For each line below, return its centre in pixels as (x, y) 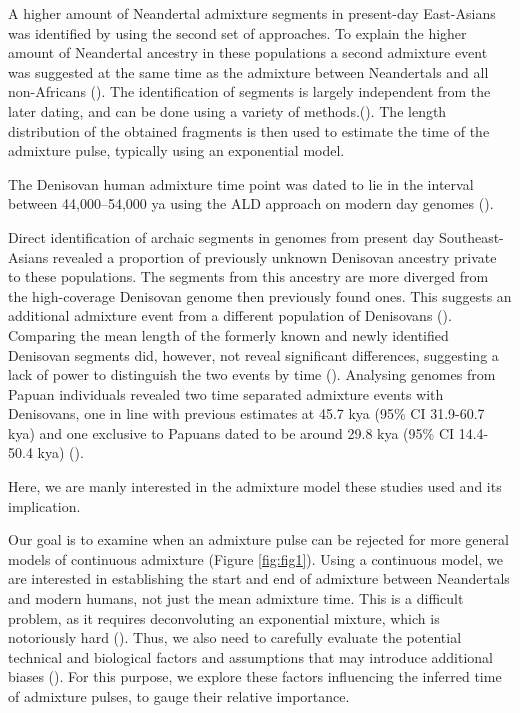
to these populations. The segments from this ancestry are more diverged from (248, 276)
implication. (44, 505)
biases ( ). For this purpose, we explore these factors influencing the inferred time (255, 676)
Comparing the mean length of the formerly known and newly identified (228, 334)
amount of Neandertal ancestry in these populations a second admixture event (248, 52)
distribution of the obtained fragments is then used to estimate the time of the (249, 130)
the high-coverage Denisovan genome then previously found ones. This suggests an (260, 295)
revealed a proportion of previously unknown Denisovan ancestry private (274, 256)
